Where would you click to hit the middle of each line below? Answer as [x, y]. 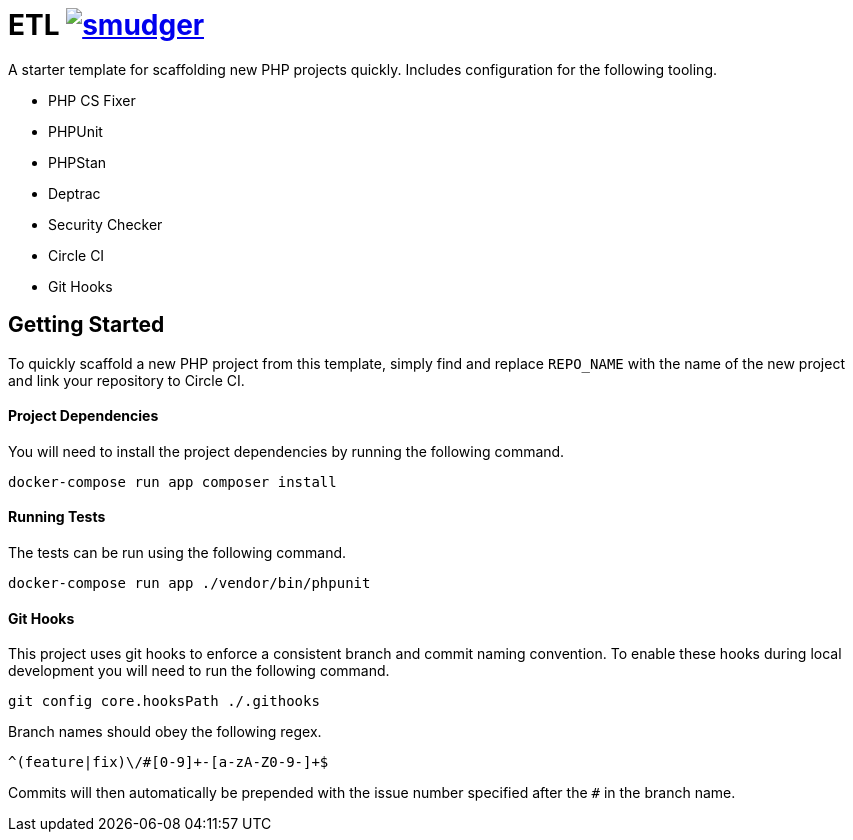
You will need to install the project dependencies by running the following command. [286, 451]
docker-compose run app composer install [172, 481]
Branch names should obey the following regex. [165, 732]
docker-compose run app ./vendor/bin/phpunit [189, 583]
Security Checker [105, 224]
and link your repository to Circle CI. [126, 380]
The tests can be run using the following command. [177, 553]
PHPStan [77, 162]
